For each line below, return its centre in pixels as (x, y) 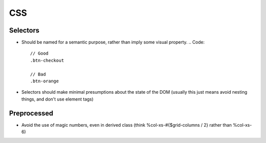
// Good (39, 54)
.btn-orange (45, 81)
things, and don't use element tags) (57, 99)
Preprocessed (31, 113)
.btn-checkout (47, 60)
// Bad (38, 74)
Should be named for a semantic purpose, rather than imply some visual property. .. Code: (113, 42)
